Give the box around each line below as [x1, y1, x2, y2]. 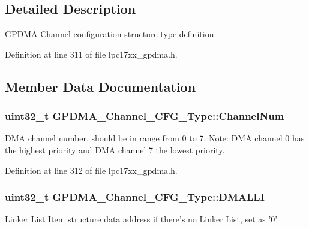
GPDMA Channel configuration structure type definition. [5, 28, 217, 40]
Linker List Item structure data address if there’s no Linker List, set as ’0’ [5, 213, 278, 225]
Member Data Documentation [5, 77, 196, 95]
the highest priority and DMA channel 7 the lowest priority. [5, 143, 225, 156]
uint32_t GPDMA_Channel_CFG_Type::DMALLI [5, 189, 265, 204]
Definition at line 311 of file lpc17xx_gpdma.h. [5, 47, 178, 60]
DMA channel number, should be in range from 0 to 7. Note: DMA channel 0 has [5, 132, 305, 144]
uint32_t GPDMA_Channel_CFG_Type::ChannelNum [5, 109, 284, 123]
